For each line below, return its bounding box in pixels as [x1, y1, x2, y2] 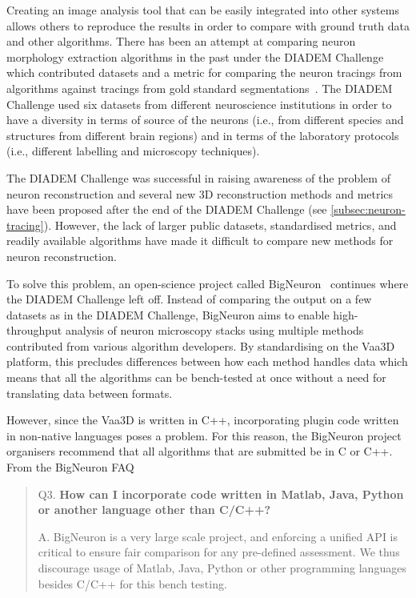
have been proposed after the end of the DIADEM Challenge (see [6, 201, 327, 218]
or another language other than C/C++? [38, 501, 271, 518]
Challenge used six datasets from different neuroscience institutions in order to [6, 95, 392, 112]
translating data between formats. [6, 384, 173, 401]
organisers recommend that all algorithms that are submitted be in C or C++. [6, 443, 393, 460]
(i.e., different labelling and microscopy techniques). [6, 142, 260, 159]
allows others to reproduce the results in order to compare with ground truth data [6, 17, 410, 34]
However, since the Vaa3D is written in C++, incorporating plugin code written [6, 411, 399, 428]
